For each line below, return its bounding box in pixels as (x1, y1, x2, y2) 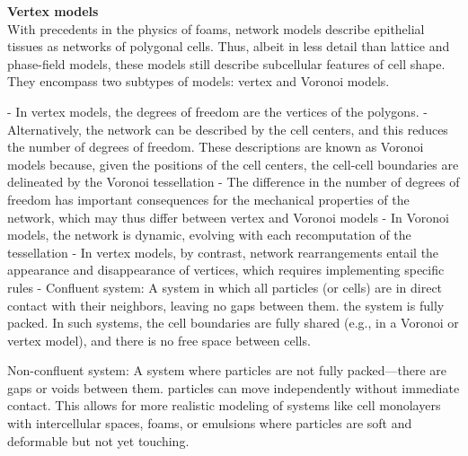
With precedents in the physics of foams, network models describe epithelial (7, 19, 425, 38)
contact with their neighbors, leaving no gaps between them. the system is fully (7, 295, 445, 314)
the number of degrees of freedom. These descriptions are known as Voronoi (7, 137, 424, 156)
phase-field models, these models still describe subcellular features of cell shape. (7, 54, 446, 73)
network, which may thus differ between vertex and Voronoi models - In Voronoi (7, 207, 449, 226)
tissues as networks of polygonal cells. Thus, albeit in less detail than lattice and (7, 37, 450, 56)
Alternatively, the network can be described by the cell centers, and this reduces (7, 119, 448, 138)
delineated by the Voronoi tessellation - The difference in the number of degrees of (7, 172, 460, 191)
